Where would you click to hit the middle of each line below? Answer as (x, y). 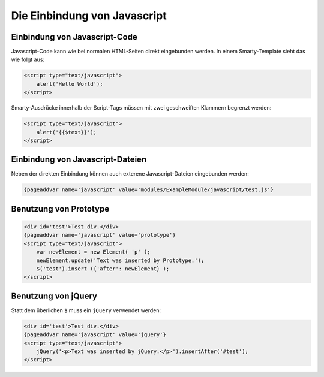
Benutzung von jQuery (54, 296)
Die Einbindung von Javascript (89, 16)
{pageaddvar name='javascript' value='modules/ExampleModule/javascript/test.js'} (149, 190)
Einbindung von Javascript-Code (74, 37)
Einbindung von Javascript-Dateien (79, 160)
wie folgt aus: (28, 59)
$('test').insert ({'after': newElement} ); (103, 269)
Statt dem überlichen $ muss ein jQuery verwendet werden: (86, 310)
